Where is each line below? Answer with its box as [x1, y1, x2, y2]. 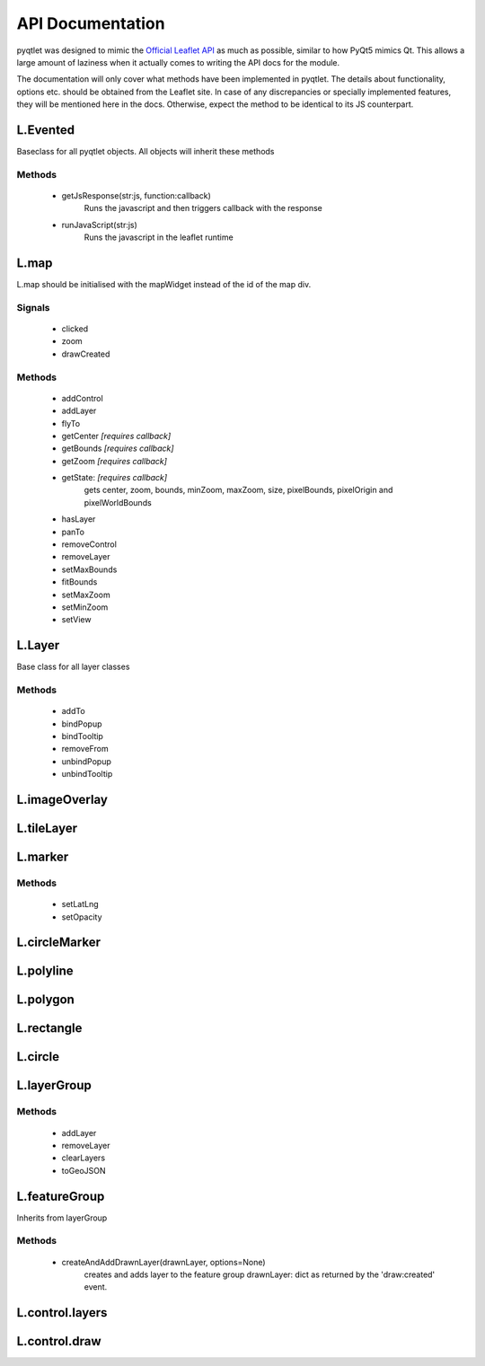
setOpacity [61, 912, 102, 922]
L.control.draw [16, 1334, 102, 1349]
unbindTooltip [61, 769, 113, 780]
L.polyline [16, 964, 74, 979]
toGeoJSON [61, 1165, 107, 1176]
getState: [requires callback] [61, 472, 168, 483]
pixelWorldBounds [84, 497, 152, 507]
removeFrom [61, 744, 109, 754]
